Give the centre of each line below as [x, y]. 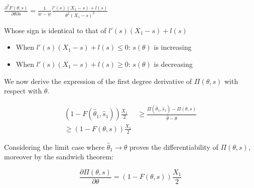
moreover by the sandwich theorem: [59, 157]
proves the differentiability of [174, 147]
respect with [23, 91]
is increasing [173, 47]
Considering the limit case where [54, 147]
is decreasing [173, 64]
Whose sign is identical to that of [55, 30]
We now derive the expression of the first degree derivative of [98, 81]
